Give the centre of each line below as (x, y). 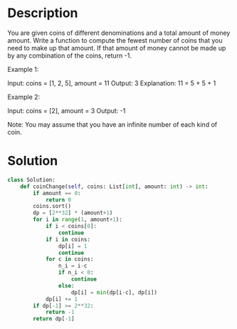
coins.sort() (52, 207)
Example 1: (23, 69)
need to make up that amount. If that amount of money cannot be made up (117, 48)
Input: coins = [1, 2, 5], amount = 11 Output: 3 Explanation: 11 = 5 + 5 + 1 (112, 83)
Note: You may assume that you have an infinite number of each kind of (112, 124)
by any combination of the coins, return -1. (69, 56)
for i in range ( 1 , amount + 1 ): (78, 220)
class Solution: (31, 179)
